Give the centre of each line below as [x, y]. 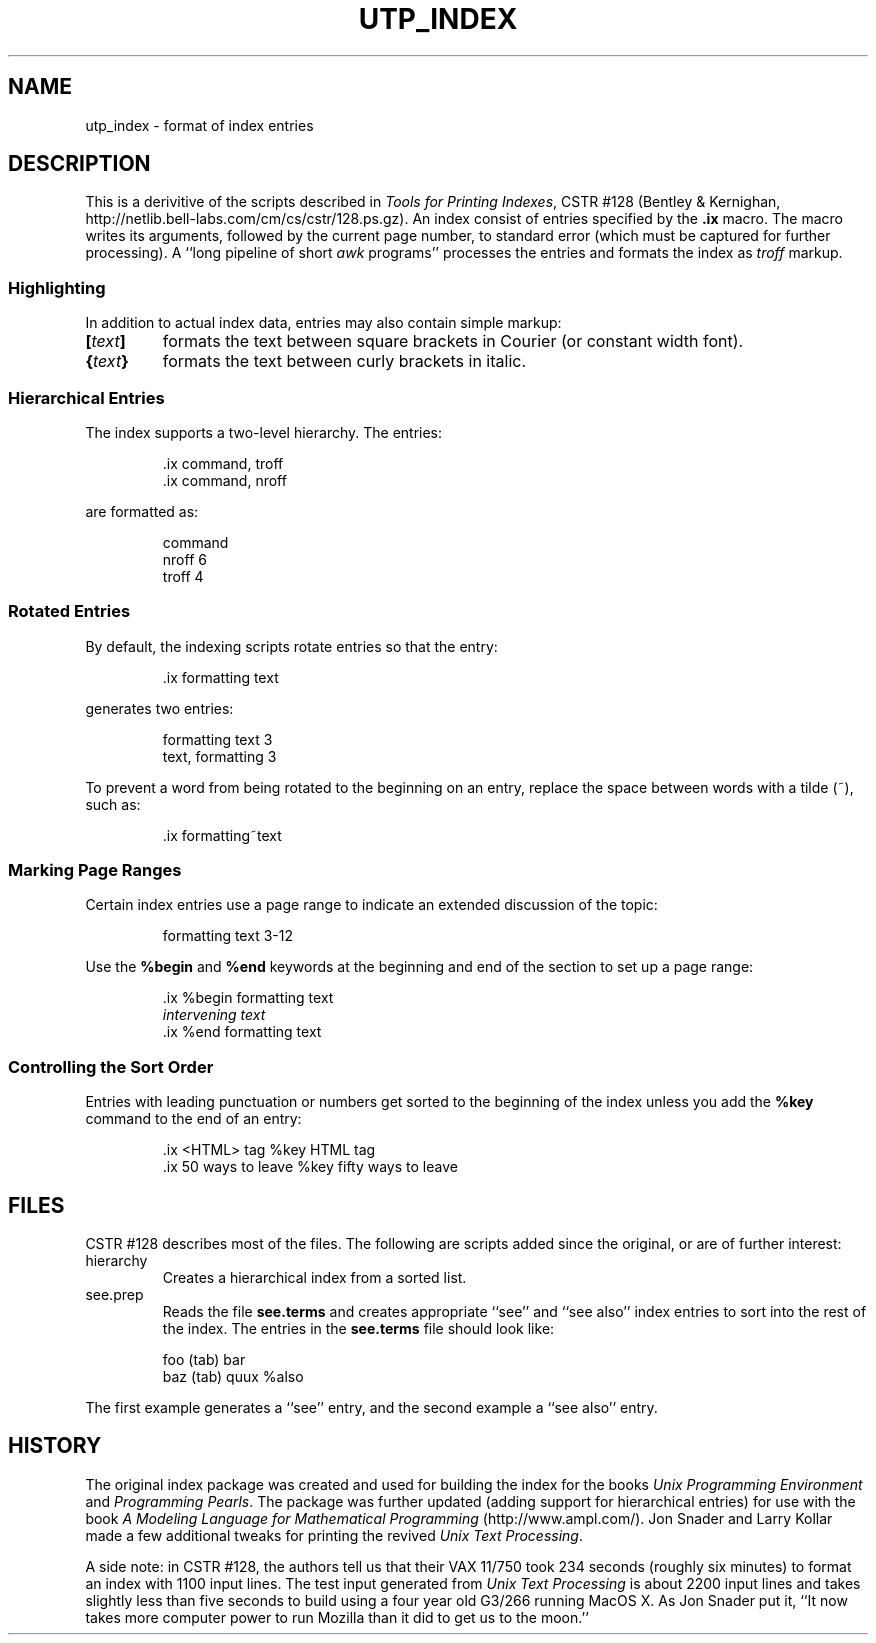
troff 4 [183, 576]
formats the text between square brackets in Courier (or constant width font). [453, 341]
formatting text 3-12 [227, 936]
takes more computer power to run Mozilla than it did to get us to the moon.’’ [337, 1617]
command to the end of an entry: [193, 1119]
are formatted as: [142, 511]
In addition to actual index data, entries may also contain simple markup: [323, 323]
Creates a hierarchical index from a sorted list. [314, 1278]
